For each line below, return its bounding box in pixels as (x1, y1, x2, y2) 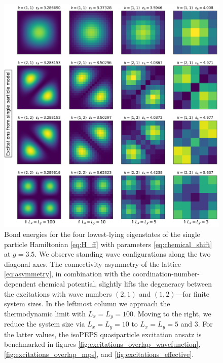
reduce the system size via (4, 318, 85, 329)
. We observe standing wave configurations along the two (34, 249, 211, 259)
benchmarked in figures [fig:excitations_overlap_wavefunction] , (4, 339, 201, 349)
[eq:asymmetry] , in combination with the (4, 268, 131, 279)
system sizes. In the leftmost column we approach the (4, 298, 170, 309)
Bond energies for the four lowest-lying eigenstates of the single (4, 228, 200, 239)
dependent (4, 278, 36, 289)
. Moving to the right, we (133, 308, 211, 318)
